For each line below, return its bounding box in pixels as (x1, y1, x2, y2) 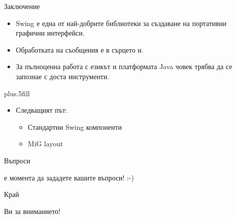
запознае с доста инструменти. (16, 71, 109, 81)
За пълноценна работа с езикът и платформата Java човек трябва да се (16, 61, 232, 72)
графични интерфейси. (16, 28, 85, 38)
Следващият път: (16, 105, 68, 115)
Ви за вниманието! (4, 205, 61, 216)
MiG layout (28, 138, 63, 149)
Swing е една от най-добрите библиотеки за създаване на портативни (16, 18, 227, 28)
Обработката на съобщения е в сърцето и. (16, 44, 144, 55)
